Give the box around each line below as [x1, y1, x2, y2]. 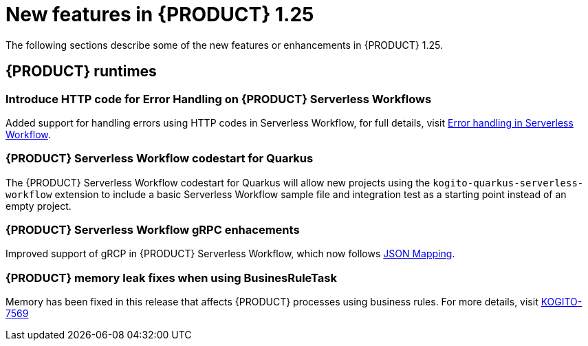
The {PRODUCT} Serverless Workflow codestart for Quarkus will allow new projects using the [6, 176, 431, 188]
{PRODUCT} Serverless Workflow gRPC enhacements [6, 223, 300, 237]
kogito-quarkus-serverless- [433, 177, 584, 188]
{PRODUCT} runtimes [6, 63, 157, 80]
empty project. [6, 199, 72, 212]
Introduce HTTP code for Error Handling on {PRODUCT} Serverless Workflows [6, 91, 432, 106]
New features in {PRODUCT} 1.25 [6, 3, 314, 26]
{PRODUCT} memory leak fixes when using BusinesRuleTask [6, 270, 337, 285]
